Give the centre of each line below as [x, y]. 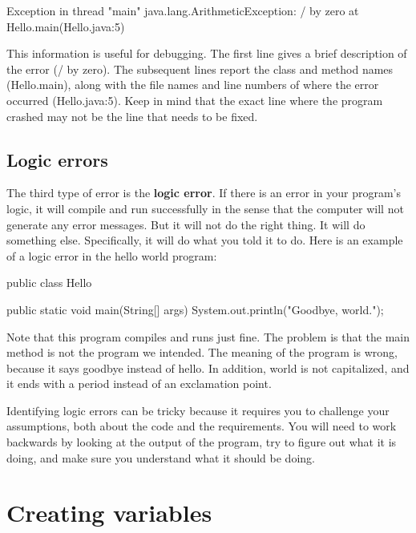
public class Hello [49, 283]
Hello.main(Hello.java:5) [66, 26]
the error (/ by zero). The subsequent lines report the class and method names [200, 69]
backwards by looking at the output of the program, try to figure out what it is [202, 442]
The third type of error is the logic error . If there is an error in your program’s [204, 193]
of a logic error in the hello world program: [112, 255]
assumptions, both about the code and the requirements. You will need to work [202, 426]
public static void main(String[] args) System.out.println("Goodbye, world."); [195, 309]
